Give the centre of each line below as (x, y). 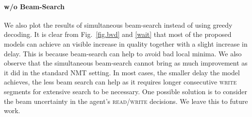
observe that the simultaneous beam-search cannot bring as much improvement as (126, 63)
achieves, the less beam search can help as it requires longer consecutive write (120, 82)
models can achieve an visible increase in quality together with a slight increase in (126, 43)
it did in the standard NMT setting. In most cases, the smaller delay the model (122, 72)
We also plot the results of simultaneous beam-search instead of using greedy (118, 25)
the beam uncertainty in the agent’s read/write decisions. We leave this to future (126, 101)
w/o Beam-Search (34, 6)
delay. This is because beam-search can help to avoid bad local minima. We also (123, 53)
